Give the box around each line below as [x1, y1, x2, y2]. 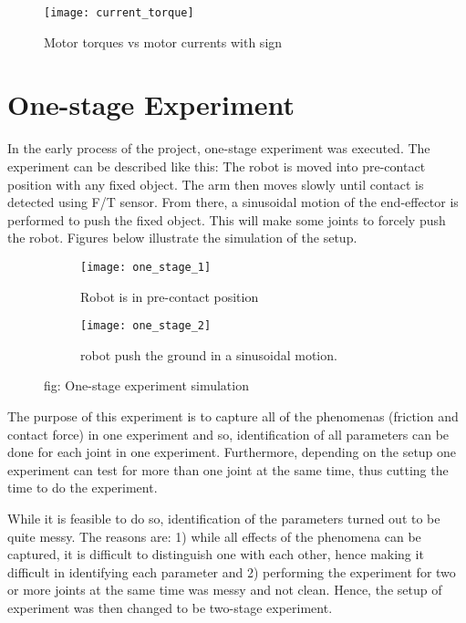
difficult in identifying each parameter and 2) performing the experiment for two [7, 562, 456, 581]
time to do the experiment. [7, 478, 158, 497]
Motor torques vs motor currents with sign [44, 32, 283, 51]
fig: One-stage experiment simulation [44, 376, 249, 395]
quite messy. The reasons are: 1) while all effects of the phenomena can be [7, 526, 421, 545]
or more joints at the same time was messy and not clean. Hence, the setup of [7, 580, 442, 599]
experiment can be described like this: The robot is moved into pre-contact [7, 156, 426, 175]
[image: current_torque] [44, 6, 194, 19]
